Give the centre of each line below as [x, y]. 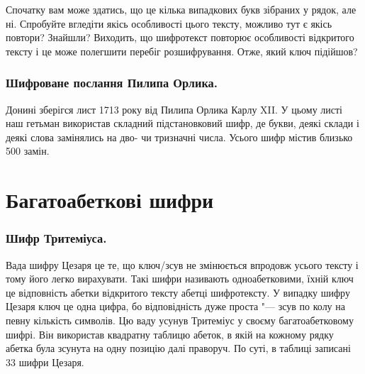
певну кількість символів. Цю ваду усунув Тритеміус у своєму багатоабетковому [180, 320]
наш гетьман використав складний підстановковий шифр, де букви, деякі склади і [182, 123]
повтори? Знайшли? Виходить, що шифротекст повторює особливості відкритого [180, 37]
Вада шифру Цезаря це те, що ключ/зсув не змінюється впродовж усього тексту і [182, 264]
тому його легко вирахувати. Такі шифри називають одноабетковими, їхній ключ [180, 279]
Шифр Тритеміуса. [56, 238]
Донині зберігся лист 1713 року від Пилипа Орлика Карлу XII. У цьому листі [174, 109]
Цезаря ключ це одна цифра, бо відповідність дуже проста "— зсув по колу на [175, 306]
